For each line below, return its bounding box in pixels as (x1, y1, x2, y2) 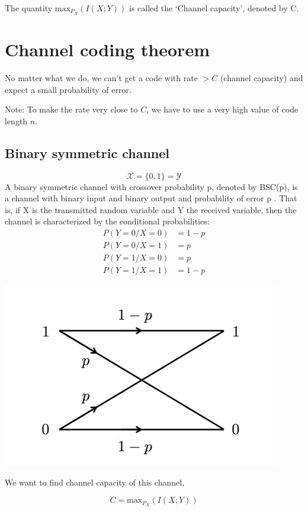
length (5, 114, 28, 127)
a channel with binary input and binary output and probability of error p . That (5, 192, 297, 204)
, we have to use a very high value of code (146, 103, 299, 115)
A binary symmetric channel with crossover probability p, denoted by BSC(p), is (5, 180, 298, 192)
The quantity (5, 2, 53, 14)
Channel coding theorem (5, 37, 210, 62)
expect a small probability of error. (5, 83, 131, 95)
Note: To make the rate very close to (5, 103, 138, 115)
